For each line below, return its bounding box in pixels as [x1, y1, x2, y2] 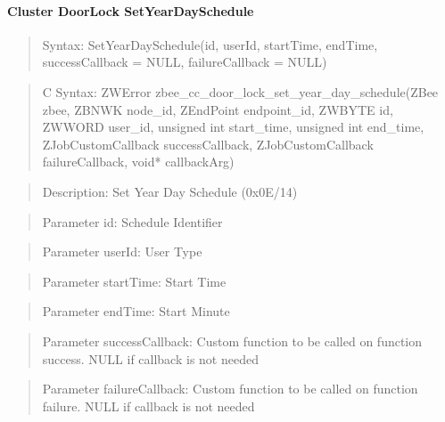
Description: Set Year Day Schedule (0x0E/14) [42, 182, 298, 200]
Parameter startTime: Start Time [42, 272, 227, 290]
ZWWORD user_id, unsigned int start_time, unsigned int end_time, [42, 118, 424, 136]
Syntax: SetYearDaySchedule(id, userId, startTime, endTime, [42, 35, 378, 53]
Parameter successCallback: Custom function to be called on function [42, 331, 423, 350]
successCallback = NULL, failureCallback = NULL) [42, 53, 327, 71]
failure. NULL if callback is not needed [42, 396, 255, 415]
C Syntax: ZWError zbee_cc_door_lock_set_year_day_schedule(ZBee [42, 82, 439, 101]
